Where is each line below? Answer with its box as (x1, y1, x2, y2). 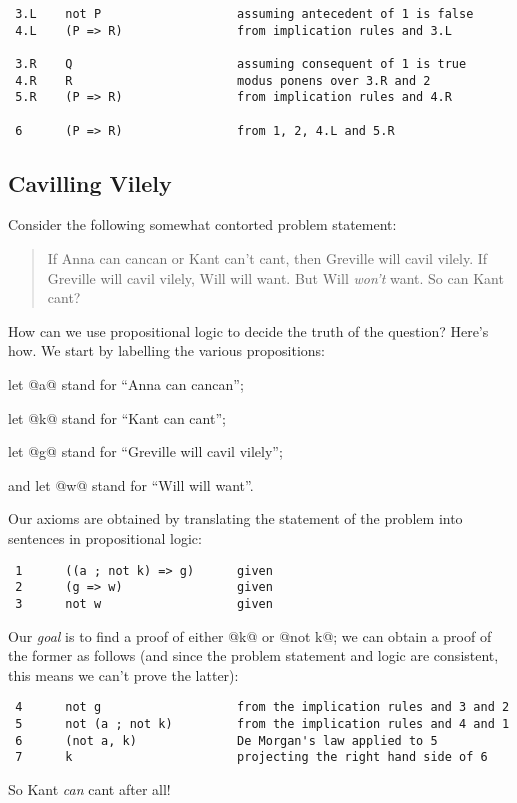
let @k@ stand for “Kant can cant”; (8, 407, 226, 428)
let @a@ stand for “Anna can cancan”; (8, 374, 244, 395)
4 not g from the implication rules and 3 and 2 (15, 700, 510, 715)
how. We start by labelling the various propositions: (8, 340, 326, 361)
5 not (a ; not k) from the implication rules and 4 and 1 (15, 716, 510, 731)
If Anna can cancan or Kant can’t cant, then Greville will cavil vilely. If (47, 248, 488, 269)
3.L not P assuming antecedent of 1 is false (15, 7, 474, 21)
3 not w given (15, 596, 273, 611)
